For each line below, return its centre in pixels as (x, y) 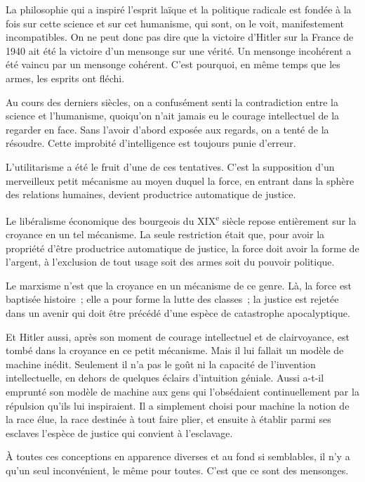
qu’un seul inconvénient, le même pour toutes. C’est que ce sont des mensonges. (177, 470)
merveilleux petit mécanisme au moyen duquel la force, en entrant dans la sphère (180, 180)
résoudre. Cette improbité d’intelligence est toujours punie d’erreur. (151, 143)
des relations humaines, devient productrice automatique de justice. (151, 194)
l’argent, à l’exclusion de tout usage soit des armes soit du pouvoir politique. (170, 262)
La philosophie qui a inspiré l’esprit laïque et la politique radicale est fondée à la (179, 9)
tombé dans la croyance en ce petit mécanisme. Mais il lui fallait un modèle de (175, 350)
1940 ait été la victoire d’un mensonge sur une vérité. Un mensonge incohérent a (179, 50)
